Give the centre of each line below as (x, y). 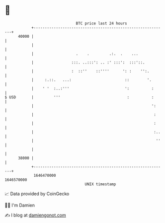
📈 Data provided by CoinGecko (37, 194)
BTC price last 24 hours (101, 23)
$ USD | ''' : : (79, 97)
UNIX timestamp (100, 184)
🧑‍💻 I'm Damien (20, 205)
